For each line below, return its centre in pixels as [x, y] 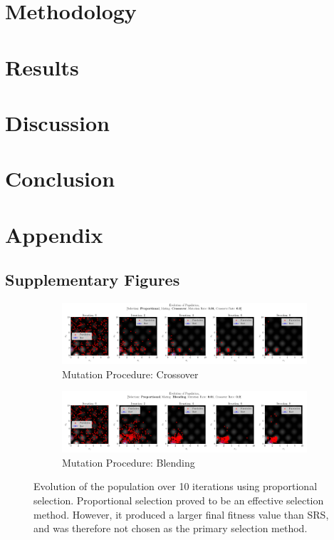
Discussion [57, 122]
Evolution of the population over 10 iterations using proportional [176, 486]
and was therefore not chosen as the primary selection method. [171, 528]
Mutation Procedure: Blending [129, 462]
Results [42, 67]
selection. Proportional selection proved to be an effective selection [179, 500]
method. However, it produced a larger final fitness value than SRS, [181, 514]
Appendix [54, 234]
